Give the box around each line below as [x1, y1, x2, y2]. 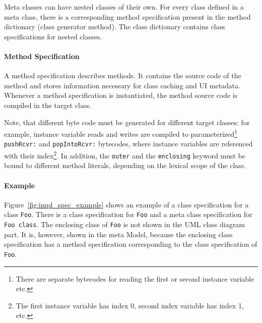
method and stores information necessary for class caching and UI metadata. [4, 80, 241, 90]
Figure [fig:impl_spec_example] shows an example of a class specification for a [4, 199, 249, 209]
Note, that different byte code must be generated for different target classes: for [4, 117, 250, 127]
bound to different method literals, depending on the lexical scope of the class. [4, 160, 246, 171]
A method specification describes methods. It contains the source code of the [4, 70, 241, 81]
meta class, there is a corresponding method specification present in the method [4, 11, 251, 22]
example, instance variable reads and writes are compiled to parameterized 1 [4, 127, 237, 139]
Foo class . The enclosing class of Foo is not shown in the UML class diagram [4, 219, 245, 229]
